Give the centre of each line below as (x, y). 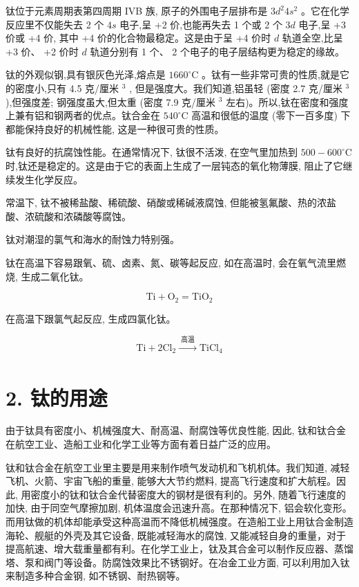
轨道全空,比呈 (312, 38)
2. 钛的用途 (57, 397)
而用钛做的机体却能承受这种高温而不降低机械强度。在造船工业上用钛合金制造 (179, 522)
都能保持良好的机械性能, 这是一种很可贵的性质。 (115, 128)
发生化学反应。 (49, 179)
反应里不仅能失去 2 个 (55, 24)
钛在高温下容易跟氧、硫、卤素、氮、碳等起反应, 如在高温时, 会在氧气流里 (171, 262)
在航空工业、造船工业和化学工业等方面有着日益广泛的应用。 (141, 444)
